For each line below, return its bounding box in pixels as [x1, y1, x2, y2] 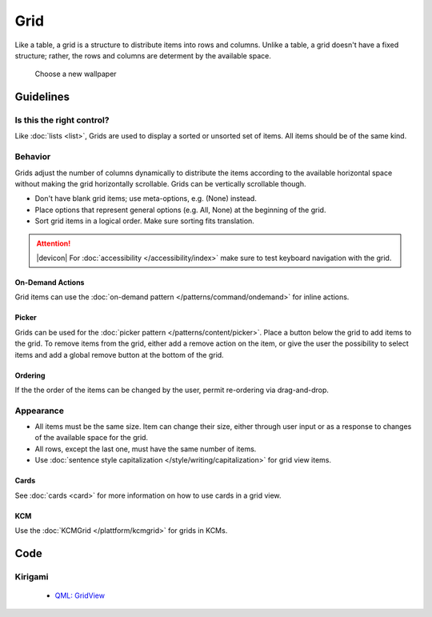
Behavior [14, 151, 51, 162]
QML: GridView [54, 591, 106, 600]
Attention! [36, 238, 71, 248]
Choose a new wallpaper [34, 69, 117, 79]
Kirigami [14, 571, 49, 582]
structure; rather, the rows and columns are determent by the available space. [14, 50, 272, 60]
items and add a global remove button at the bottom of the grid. [14, 350, 224, 359]
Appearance [14, 405, 64, 416]
